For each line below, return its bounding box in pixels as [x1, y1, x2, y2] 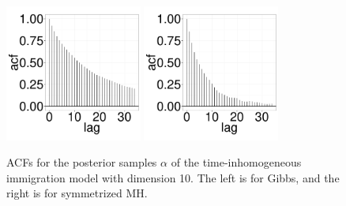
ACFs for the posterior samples [6, 154, 157, 170]
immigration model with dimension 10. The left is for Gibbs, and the [6, 169, 340, 185]
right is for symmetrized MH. [6, 185, 148, 201]
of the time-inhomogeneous [171, 154, 302, 170]
